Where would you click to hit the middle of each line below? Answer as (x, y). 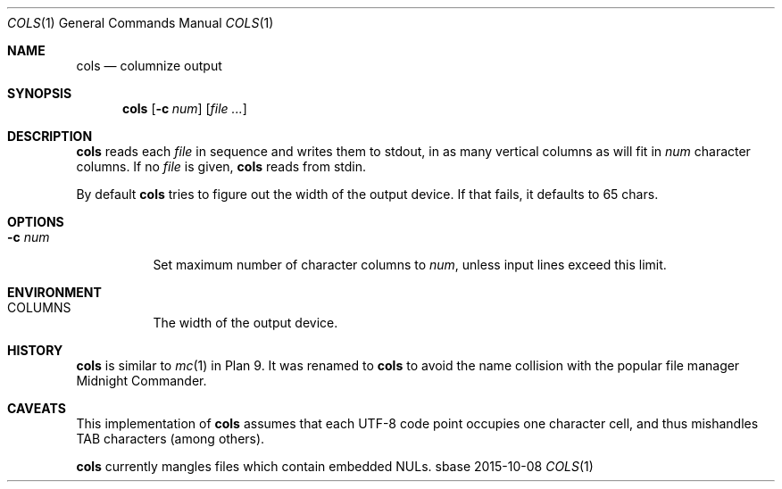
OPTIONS (36, 222)
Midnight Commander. (141, 381)
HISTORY (35, 350)
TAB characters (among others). (171, 439)
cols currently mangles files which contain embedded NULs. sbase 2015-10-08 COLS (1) (335, 466)
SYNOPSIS (40, 93)
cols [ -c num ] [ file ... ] (185, 108)
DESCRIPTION (50, 136)
